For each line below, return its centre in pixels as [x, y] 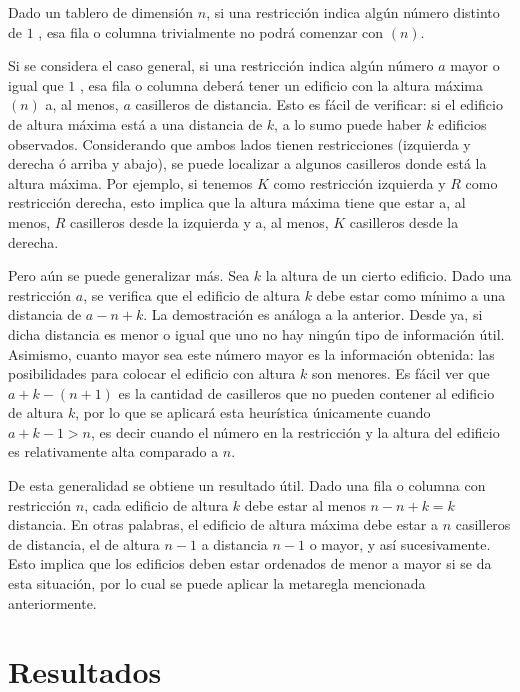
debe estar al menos [305, 504]
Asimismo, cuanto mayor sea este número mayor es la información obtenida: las [251, 353]
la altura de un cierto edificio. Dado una [388, 275]
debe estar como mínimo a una [411, 294]
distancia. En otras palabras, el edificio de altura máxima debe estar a [223, 524]
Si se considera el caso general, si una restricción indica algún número [221, 65]
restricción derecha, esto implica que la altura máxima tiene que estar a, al [237, 202]
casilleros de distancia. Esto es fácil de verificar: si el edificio [319, 104]
